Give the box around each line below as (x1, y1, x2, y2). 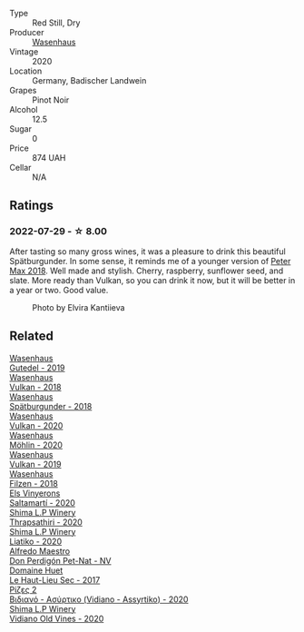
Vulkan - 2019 (9, 459, 62, 469)
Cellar (9, 163, 32, 173)
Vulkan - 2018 (9, 381, 62, 392)
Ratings (9, 198, 54, 213)
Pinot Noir (32, 94, 70, 105)
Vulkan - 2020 (9, 420, 64, 430)
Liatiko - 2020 (9, 536, 62, 547)
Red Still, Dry (32, 17, 81, 28)
